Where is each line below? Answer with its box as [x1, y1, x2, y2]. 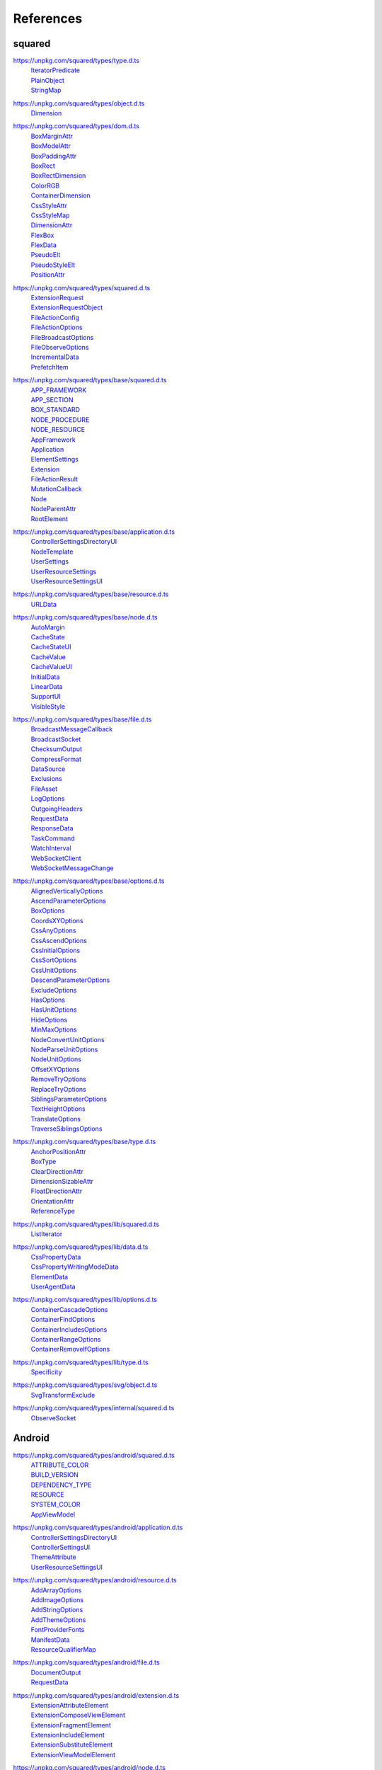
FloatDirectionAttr [30, 1187, 83, 1196]
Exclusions [30, 775, 63, 783]
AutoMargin [30, 623, 65, 632]
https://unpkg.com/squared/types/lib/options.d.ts [13, 1296, 158, 1304]
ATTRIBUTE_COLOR [30, 1461, 89, 1469]
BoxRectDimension [30, 171, 86, 180]
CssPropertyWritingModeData [30, 1262, 119, 1271]
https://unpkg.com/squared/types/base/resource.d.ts [13, 590, 169, 598]
